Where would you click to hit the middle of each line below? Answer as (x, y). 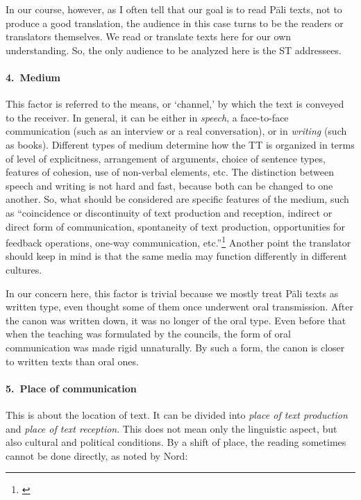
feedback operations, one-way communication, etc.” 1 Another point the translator (178, 241)
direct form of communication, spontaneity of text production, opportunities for (175, 226)
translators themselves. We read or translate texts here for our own (149, 36)
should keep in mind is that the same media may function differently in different (176, 256)
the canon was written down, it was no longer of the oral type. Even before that (176, 320)
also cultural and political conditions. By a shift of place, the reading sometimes (176, 442)
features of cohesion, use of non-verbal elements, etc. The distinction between (170, 172)
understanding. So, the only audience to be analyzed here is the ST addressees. (174, 50)
